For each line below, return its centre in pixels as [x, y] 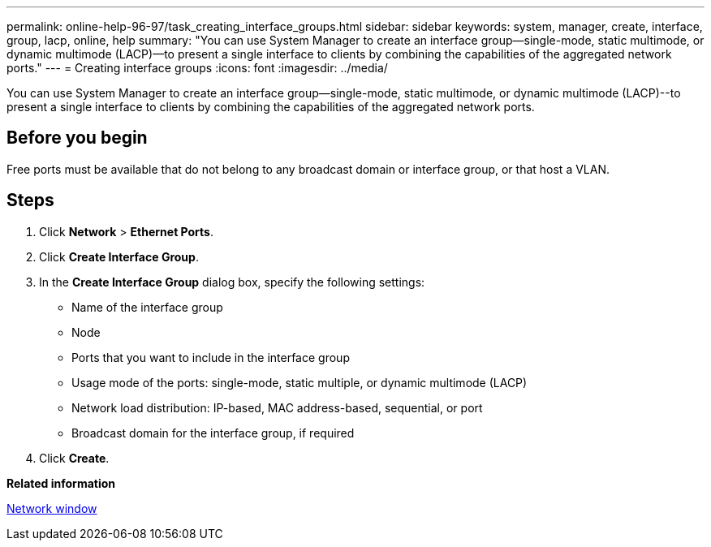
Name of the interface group [147, 307]
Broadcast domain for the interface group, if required [213, 433]
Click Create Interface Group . [119, 256]
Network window [52, 508]
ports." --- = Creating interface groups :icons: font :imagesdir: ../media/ [197, 68]
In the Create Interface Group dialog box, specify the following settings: [232, 282]
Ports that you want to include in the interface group [211, 357]
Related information [61, 483]
